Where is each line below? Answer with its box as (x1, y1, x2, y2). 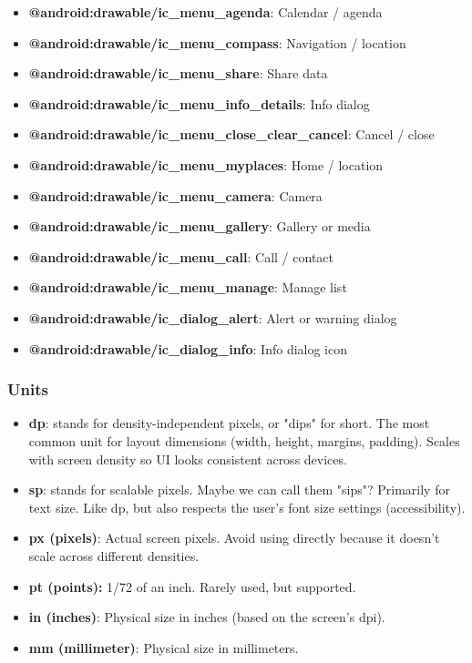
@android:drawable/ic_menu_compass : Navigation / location (28, 33, 406, 52)
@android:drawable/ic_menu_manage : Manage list (28, 278, 347, 297)
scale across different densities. (28, 546, 200, 565)
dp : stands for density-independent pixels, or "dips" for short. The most (28, 413, 430, 433)
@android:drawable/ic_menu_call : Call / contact (28, 247, 334, 266)
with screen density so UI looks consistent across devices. (28, 449, 347, 468)
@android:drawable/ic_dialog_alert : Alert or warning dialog (28, 308, 397, 327)
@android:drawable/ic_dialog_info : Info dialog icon (28, 339, 348, 358)
